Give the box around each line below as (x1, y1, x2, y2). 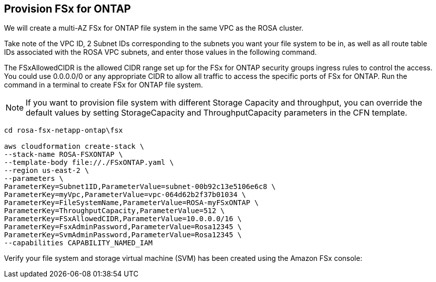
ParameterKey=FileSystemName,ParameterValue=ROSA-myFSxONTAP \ (4, 199, 259, 207)
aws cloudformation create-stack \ (4, 142, 144, 151)
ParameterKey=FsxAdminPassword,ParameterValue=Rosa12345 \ (4, 223, 242, 231)
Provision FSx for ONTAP (4, 3, 131, 15)
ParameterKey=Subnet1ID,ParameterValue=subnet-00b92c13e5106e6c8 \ (4, 182, 276, 191)
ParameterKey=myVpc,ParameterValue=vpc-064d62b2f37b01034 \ (4, 191, 246, 199)
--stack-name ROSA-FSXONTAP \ (4, 150, 123, 159)
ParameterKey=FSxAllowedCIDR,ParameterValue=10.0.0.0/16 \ (4, 215, 242, 223)
